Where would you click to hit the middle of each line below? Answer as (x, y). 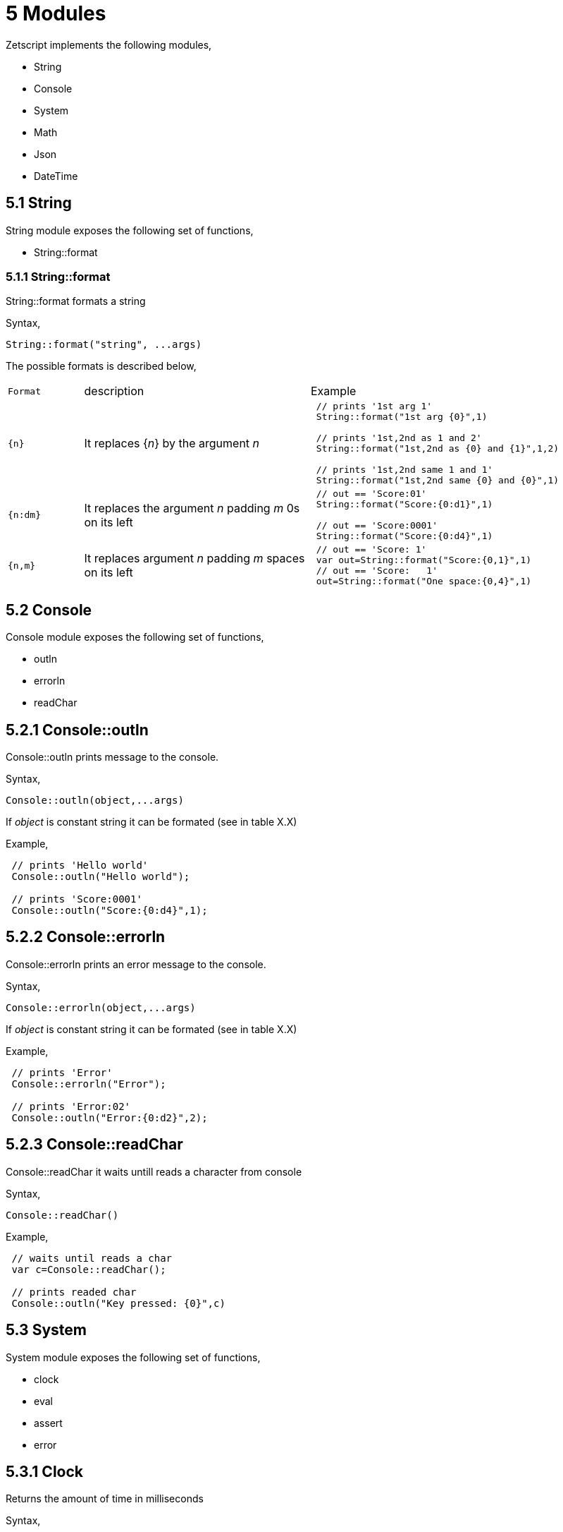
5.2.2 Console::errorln (86, 937)
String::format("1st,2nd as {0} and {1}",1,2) (438, 449)
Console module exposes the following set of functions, (135, 637)
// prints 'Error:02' (71, 1106)
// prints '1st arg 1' (374, 406)
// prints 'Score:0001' (77, 899)
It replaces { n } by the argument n (172, 444)
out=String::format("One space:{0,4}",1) (424, 581)
